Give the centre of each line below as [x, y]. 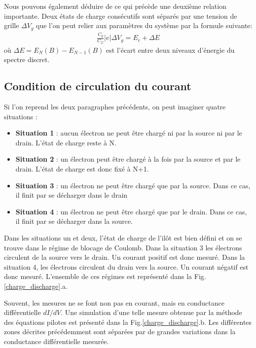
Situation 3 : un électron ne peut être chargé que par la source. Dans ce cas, [133, 185]
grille [12, 25]
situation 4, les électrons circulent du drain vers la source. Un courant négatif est [126, 266]
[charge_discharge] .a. [36, 286]
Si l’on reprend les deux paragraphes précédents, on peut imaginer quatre [115, 107]
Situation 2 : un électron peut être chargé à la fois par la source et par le [128, 159]
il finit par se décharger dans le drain [72, 195]
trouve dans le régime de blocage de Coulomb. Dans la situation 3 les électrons [123, 247]
